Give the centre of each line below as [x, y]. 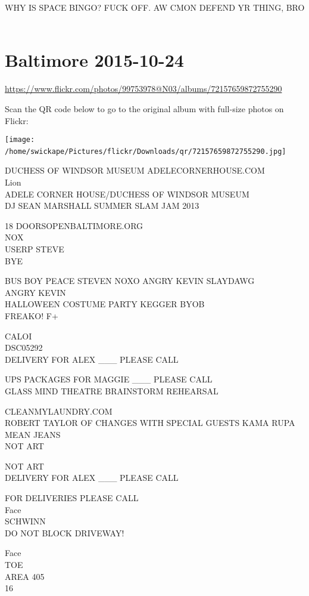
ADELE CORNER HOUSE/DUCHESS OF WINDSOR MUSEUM [127, 194]
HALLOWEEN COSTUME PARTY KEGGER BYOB [105, 304]
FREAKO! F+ [32, 315]
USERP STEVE [35, 248]
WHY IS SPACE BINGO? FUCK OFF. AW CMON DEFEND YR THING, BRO [155, 7]
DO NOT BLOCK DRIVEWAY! [65, 532]
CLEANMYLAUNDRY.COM [59, 411]
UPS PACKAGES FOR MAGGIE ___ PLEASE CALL [109, 379]
